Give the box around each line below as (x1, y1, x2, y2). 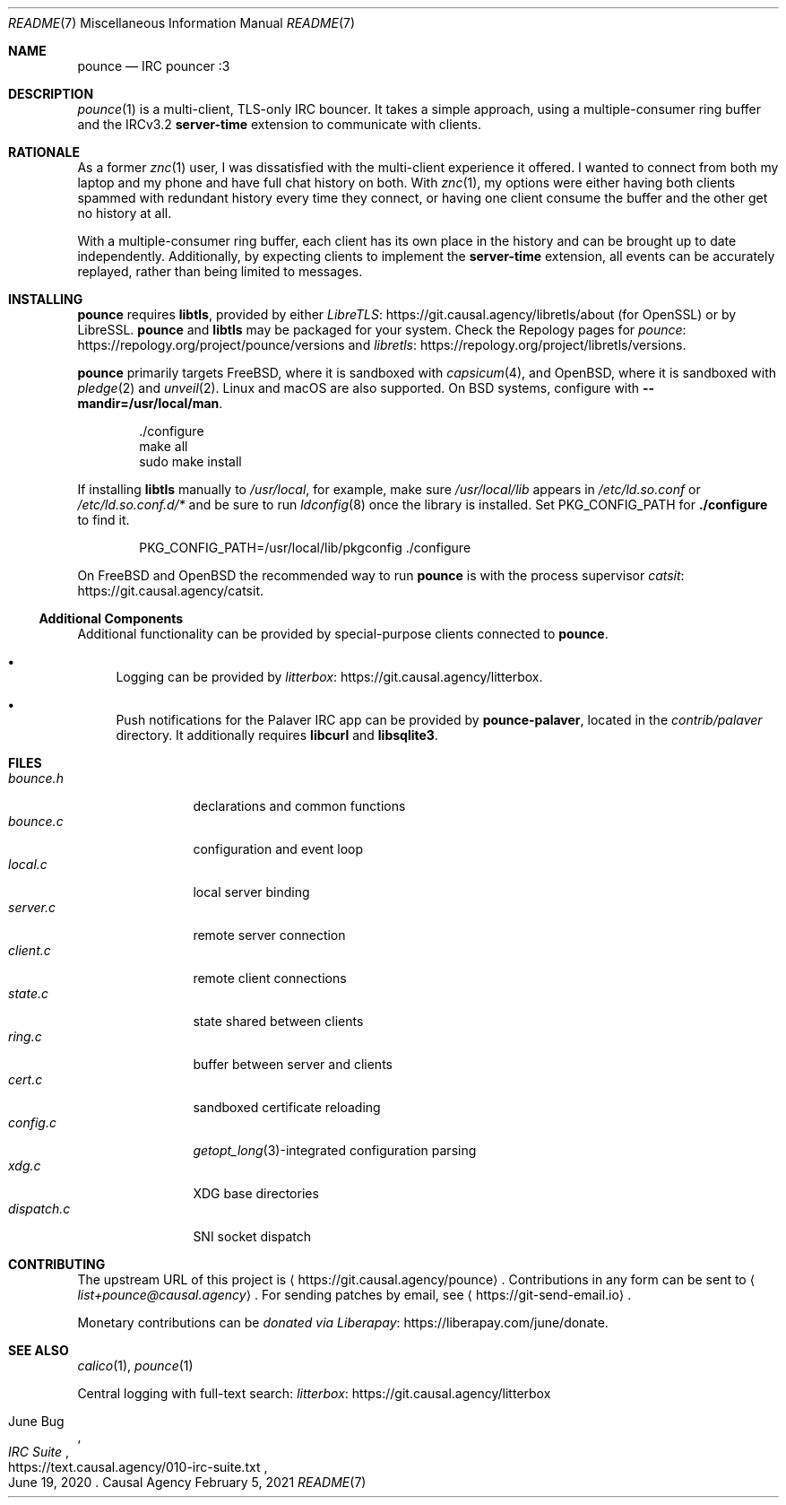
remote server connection (193, 927, 346, 943)
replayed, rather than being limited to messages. (77, 264, 363, 279)
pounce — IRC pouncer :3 (77, 58, 230, 74)
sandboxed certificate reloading (193, 1100, 381, 1115)
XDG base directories (193, 1186, 319, 1201)
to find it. (77, 512, 130, 527)
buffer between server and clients (193, 1057, 393, 1072)
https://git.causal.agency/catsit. (77, 583, 264, 598)
